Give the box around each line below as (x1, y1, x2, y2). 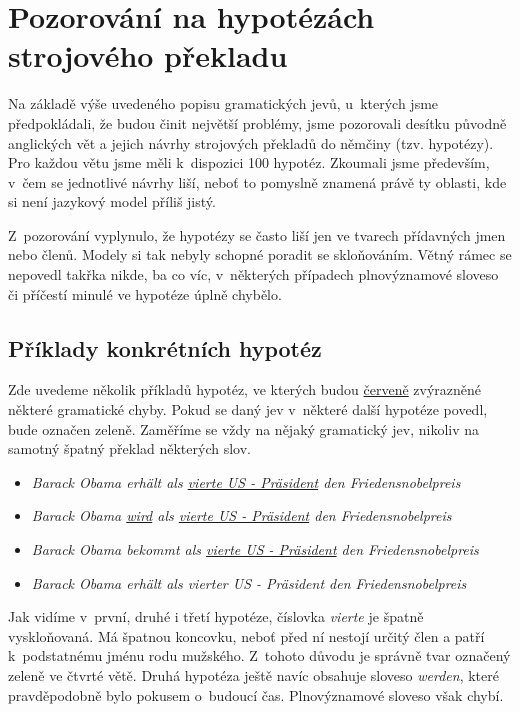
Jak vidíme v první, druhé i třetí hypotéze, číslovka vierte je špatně (8, 606, 424, 627)
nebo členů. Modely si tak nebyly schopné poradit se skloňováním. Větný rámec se (8, 244, 512, 265)
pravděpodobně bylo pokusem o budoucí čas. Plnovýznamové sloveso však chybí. (8, 684, 504, 705)
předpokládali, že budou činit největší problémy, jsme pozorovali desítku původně (8, 112, 507, 133)
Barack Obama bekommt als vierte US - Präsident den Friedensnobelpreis (31, 539, 479, 560)
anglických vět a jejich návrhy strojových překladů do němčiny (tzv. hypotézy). (8, 132, 494, 153)
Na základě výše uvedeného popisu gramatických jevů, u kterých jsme (8, 93, 439, 114)
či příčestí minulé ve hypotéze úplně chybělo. (8, 283, 282, 304)
